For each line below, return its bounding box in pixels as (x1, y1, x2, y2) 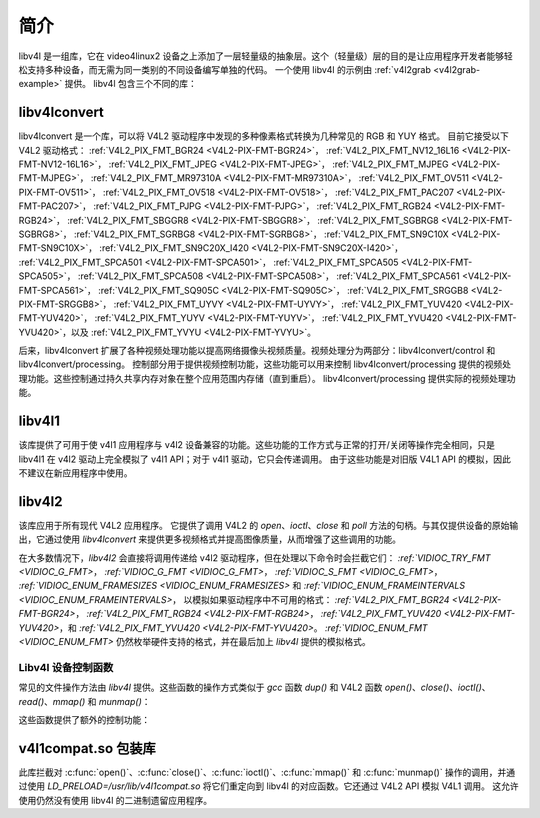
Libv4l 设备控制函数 (18, 660, 114, 674)
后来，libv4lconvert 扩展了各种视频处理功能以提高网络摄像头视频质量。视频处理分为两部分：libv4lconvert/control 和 (18, 345, 496, 357)
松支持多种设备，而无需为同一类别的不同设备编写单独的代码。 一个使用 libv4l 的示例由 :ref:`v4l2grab (18, 63, 432, 75)
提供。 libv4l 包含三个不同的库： (64, 78, 197, 90)
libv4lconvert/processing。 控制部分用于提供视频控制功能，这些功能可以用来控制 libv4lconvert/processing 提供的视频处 (18, 358, 512, 370)
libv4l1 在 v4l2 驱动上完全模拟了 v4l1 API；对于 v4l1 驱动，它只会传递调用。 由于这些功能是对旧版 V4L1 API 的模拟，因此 (18, 453, 512, 465)
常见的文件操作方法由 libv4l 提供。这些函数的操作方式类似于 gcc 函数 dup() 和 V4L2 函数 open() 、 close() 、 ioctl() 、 (18, 681, 491, 694)
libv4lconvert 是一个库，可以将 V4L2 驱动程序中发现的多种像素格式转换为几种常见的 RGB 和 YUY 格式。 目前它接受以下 (18, 130, 509, 142)
